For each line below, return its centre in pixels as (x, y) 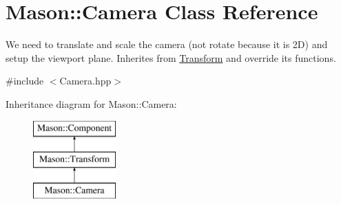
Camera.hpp (85, 81)
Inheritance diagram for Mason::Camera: (91, 103)
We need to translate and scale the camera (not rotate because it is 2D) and (167, 44)
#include (25, 81)
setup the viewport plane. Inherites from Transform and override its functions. (171, 57)
